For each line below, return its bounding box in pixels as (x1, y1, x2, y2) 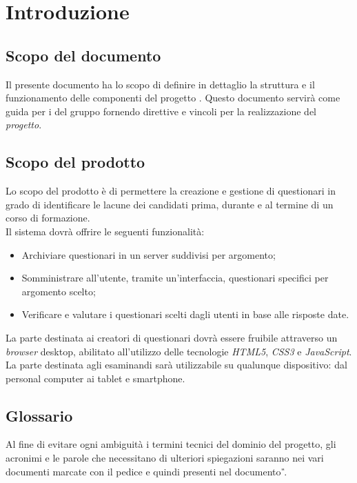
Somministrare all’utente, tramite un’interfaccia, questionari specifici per (21, 270, 329, 285)
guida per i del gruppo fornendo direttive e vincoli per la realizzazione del (6, 103, 316, 118)
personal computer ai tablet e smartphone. (6, 371, 185, 385)
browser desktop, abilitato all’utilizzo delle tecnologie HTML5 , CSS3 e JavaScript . (6, 344, 352, 358)
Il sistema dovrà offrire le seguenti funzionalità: (6, 224, 205, 238)
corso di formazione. (6, 210, 90, 225)
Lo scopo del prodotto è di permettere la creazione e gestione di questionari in (6, 184, 336, 198)
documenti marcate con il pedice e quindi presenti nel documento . (6, 464, 287, 478)
